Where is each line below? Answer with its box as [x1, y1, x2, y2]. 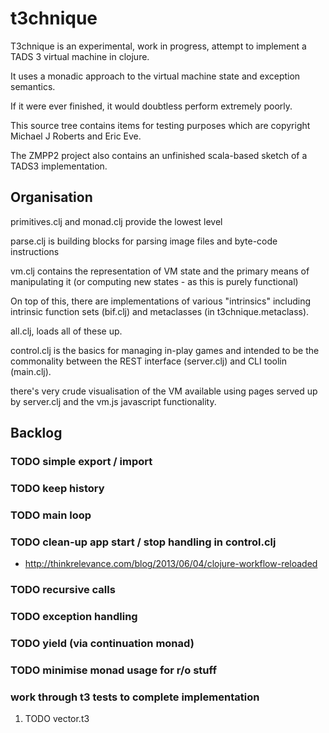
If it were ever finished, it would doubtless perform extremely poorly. [10, 100, 293, 112]
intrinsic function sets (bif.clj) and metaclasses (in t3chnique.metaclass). [10, 305, 310, 317]
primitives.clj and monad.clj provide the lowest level [10, 215, 223, 227]
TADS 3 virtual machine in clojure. [10, 50, 150, 62]
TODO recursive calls [10, 583, 116, 597]
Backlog [10, 425, 63, 442]
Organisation [10, 189, 93, 206]
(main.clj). [10, 365, 52, 377]
